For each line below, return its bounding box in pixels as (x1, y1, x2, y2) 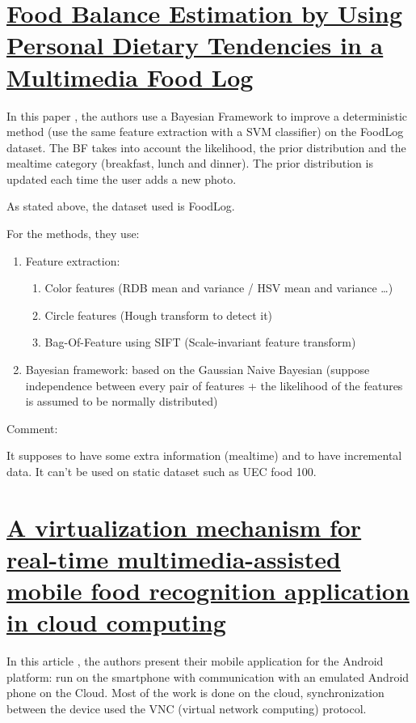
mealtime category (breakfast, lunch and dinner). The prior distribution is (6, 155, 373, 172)
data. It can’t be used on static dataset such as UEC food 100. (6, 463, 317, 479)
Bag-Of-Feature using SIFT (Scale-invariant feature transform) (44, 334, 356, 351)
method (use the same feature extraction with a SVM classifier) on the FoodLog (6, 123, 404, 140)
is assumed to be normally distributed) (25, 393, 218, 410)
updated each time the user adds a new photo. (6, 170, 237, 187)
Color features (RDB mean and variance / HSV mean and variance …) (44, 279, 393, 296)
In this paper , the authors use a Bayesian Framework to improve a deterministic (6, 107, 408, 124)
